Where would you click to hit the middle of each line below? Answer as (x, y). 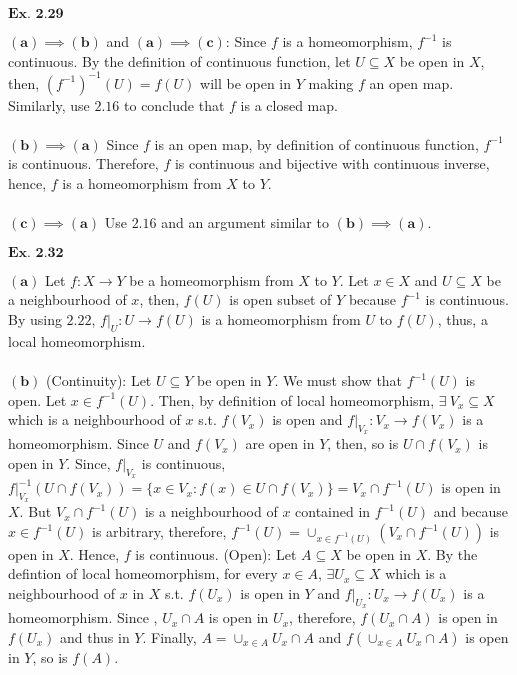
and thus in (94, 636)
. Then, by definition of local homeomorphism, (292, 399)
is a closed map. (289, 104)
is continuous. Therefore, (83, 163)
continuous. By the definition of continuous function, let (179, 60)
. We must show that (338, 380)
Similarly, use (49, 104)
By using (35, 319)
